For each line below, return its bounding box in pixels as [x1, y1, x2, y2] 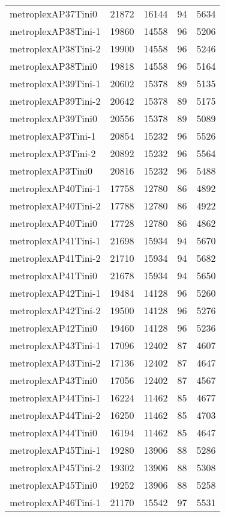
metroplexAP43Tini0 [10, 373, 98, 387]
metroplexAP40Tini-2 [10, 199, 101, 212]
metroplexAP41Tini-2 [10, 251, 101, 265]
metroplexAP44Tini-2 [10, 408, 101, 422]
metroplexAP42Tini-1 [10, 286, 101, 300]
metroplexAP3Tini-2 [10, 146, 96, 160]
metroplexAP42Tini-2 [10, 303, 101, 317]
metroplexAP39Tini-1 [10, 76, 101, 90]
